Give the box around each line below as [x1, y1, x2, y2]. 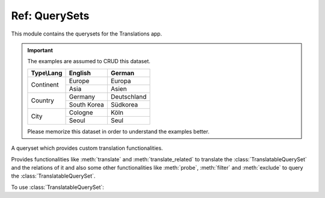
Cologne [69, 108, 93, 117]
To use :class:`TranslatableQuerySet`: [11, 184, 105, 191]
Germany [69, 92, 96, 101]
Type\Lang [31, 69, 63, 77]
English [69, 69, 91, 77]
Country [31, 96, 54, 105]
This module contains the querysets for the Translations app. [11, 30, 162, 37]
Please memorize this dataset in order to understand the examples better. [27, 128, 210, 135]
